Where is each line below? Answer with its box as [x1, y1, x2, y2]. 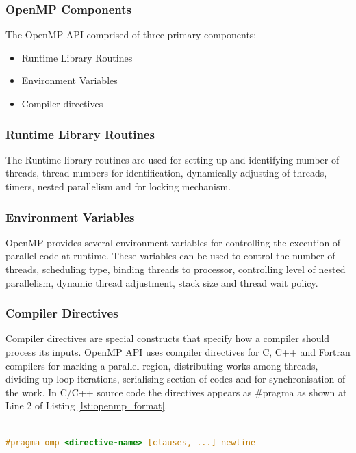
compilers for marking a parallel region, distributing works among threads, [5, 358, 318, 372]
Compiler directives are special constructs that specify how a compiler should [5, 331, 330, 346]
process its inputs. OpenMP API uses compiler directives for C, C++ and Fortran [5, 345, 351, 359]
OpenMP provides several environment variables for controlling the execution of [5, 235, 341, 249]
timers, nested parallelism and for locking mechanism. [5, 179, 231, 193]
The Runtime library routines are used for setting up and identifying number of [5, 152, 340, 166]
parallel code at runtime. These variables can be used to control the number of [5, 248, 335, 263]
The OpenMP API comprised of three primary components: [5, 27, 257, 42]
